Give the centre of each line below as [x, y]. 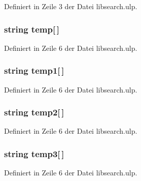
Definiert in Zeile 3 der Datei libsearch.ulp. [71, 6]
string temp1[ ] [34, 70]
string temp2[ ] [34, 112]
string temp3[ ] [34, 153]
